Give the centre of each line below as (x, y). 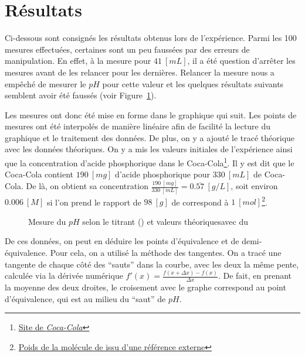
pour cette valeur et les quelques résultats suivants (193, 83)
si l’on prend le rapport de (94, 202)
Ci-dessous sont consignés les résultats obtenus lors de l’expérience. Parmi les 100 (151, 38)
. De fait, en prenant (255, 275)
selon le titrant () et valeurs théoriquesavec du (165, 221)
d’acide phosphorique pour (163, 174)
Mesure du (47, 221)
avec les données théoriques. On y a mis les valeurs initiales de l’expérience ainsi (149, 149)
